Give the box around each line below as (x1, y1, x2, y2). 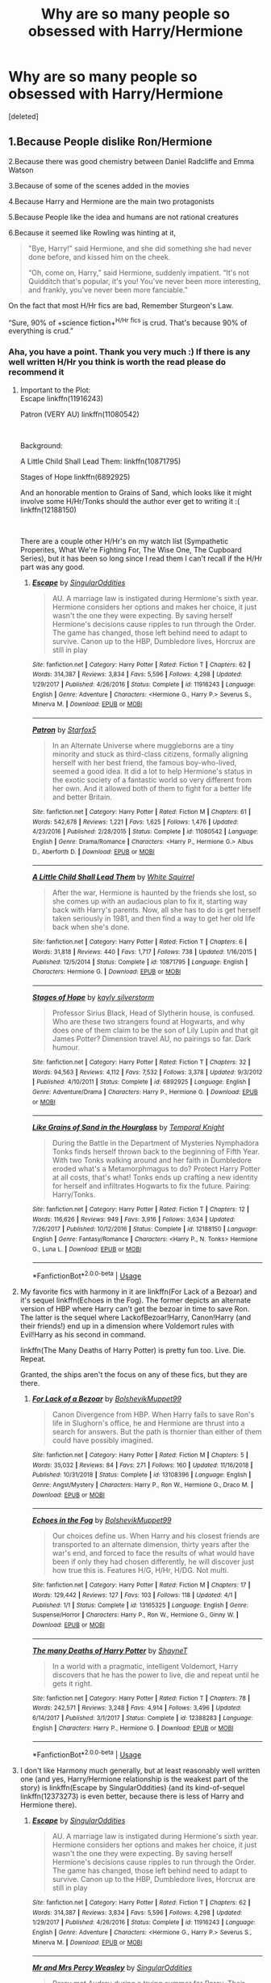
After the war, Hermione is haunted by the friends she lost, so (52, 888, 256, 898)
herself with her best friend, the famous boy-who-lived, (52, 757, 237, 767)
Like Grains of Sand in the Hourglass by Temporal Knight (31, 1122, 224, 1133)
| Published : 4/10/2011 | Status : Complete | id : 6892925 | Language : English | (31, 1078, 251, 1087)
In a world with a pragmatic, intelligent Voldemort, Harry (52, 1661, 239, 1671)
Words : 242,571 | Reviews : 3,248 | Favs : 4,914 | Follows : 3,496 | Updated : (31, 1704, 242, 1712)
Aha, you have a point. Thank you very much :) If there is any (8, 346, 251, 358)
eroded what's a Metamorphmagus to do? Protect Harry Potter (52, 1164, 261, 1174)
